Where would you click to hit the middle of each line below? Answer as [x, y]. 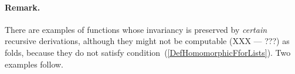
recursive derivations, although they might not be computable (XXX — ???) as [147, 41]
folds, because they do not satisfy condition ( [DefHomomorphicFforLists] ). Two [148, 52]
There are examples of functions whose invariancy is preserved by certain [136, 29]
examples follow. [34, 64]
